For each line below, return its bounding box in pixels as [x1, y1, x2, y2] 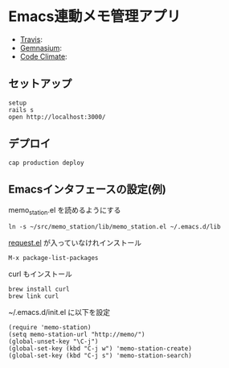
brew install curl [8, 285, 70, 294]
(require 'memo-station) [8, 324, 92, 332]
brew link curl [8, 292, 59, 300]
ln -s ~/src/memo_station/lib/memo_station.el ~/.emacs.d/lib [8, 223, 221, 231]
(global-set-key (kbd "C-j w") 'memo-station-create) [8, 345, 193, 353]
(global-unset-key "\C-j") [8, 337, 99, 346]
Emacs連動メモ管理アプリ [8, 7, 181, 26]
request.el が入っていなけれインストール [8, 238, 142, 248]
